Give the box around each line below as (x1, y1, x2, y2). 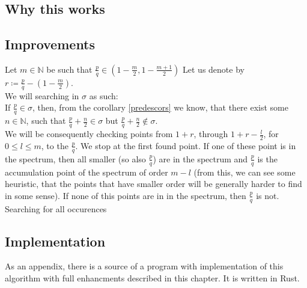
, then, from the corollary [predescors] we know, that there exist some (32, 101, 288, 114)
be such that (46, 63, 93, 75)
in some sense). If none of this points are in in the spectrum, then (5, 189, 246, 201)
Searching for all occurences (5, 202, 107, 215)
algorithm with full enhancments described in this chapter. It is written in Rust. (5, 271, 300, 284)
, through (193, 127, 228, 140)
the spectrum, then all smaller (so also (5, 152, 146, 165)
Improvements (5, 35, 96, 54)
